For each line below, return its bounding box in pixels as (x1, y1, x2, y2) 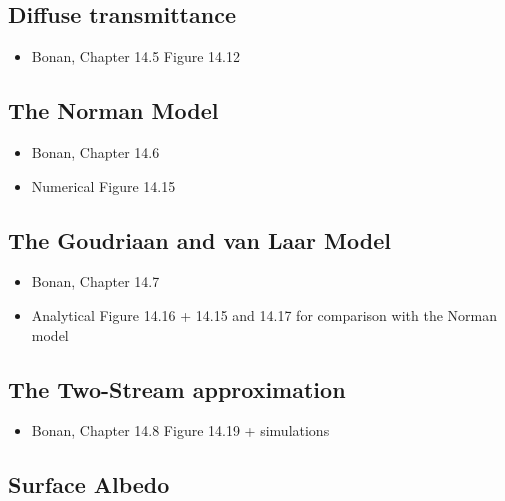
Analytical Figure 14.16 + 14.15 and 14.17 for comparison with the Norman (31, 304, 497, 325)
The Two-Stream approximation (8, 373, 346, 404)
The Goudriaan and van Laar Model (8, 224, 391, 255)
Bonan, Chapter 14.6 (31, 142, 160, 162)
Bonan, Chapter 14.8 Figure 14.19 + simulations (31, 420, 330, 441)
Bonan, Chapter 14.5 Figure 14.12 (31, 46, 240, 67)
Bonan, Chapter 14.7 (31, 271, 160, 292)
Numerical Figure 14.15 (31, 175, 176, 196)
